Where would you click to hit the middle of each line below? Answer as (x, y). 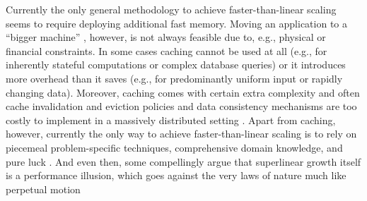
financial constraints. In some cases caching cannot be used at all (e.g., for (167, 50)
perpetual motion (43, 189)
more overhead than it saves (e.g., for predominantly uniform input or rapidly (174, 78)
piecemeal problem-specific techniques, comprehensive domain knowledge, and (174, 147)
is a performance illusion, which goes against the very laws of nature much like (176, 175)
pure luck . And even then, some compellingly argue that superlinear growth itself (183, 161)
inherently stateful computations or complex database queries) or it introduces (176, 65)
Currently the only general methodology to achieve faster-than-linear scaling (171, 9)
